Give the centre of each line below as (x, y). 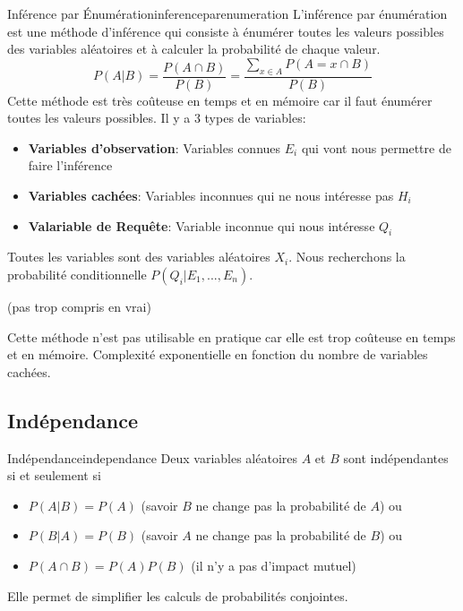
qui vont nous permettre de (376, 147)
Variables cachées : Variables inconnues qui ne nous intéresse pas (211, 195)
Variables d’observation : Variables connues (154, 147)
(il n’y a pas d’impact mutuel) (274, 565)
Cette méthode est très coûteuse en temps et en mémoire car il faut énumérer (220, 100)
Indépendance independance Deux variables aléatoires (153, 457)
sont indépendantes (396, 457)
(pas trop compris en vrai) (79, 306)
